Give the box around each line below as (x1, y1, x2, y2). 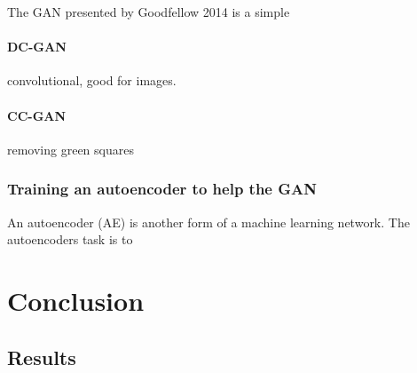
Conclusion (7, 282, 145, 318)
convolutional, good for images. (7, 71, 177, 90)
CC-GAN (7, 106, 67, 124)
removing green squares (7, 139, 134, 158)
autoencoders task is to (7, 230, 133, 249)
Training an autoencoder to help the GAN (7, 178, 317, 200)
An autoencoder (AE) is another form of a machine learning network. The (7, 212, 410, 231)
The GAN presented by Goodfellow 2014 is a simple (7, 3, 290, 20)
